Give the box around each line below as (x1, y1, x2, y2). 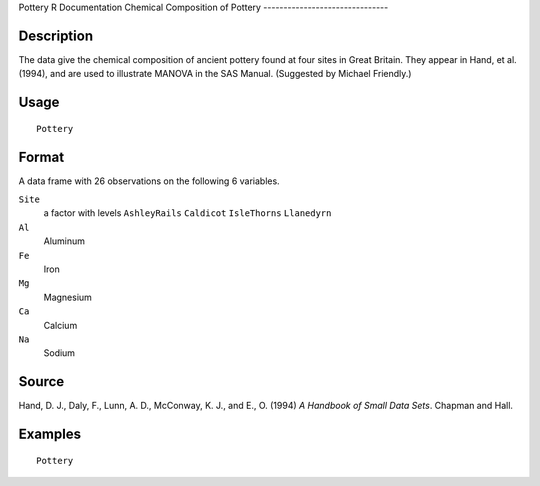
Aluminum (43, 235, 85, 247)
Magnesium (43, 291, 92, 303)
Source (18, 373, 65, 390)
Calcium (43, 319, 78, 331)
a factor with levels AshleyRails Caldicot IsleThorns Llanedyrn (43, 207, 332, 219)
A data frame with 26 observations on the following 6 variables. (18, 175, 280, 187)
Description (18, 27, 94, 44)
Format (18, 148, 65, 165)
